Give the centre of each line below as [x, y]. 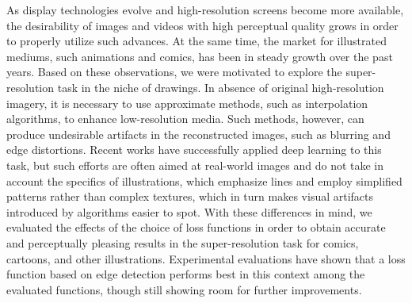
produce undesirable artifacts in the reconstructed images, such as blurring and [198, 134]
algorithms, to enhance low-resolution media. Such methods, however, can [185, 119]
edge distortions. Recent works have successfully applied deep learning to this [194, 150]
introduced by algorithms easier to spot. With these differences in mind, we [189, 211]
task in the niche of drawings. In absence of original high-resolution [221, 87]
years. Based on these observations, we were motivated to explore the [174, 72]
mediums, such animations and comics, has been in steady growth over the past [200, 56]
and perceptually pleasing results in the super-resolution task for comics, [183, 242]
